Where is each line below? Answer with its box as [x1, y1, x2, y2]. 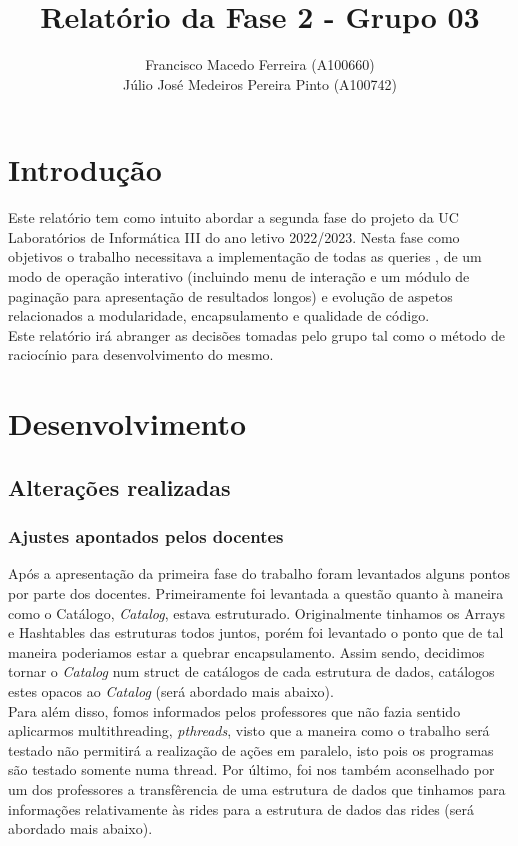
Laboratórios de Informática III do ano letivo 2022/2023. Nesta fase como [8, 226, 460, 247]
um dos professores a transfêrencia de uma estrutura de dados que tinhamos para [8, 778, 506, 799]
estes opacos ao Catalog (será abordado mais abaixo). [8, 680, 334, 701]
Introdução [8, 149, 162, 190]
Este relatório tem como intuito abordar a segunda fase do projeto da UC [8, 207, 459, 228]
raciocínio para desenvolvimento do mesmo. [8, 344, 274, 365]
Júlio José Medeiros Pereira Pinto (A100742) [122, 73, 398, 94]
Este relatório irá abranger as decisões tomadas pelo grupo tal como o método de [8, 324, 505, 345]
